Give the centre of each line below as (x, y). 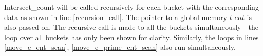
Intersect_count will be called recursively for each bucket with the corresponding (131, 7)
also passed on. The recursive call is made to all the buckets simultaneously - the (131, 27)
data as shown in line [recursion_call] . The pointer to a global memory (116, 17)
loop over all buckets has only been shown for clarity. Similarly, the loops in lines (131, 37)
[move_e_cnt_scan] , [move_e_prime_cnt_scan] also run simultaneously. (120, 47)
